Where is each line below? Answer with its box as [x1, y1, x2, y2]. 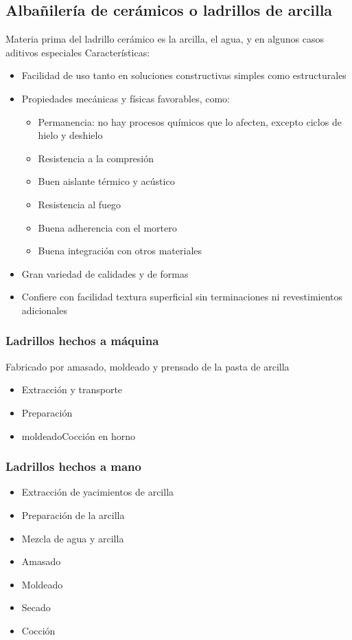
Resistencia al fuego [38, 197, 121, 211]
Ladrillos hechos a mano [5, 458, 141, 475]
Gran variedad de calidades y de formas [21, 266, 189, 280]
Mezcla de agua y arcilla [21, 531, 124, 545]
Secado [21, 600, 51, 615]
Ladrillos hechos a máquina [5, 332, 159, 349]
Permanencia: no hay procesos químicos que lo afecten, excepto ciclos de [38, 114, 342, 129]
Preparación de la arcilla [21, 507, 125, 522]
